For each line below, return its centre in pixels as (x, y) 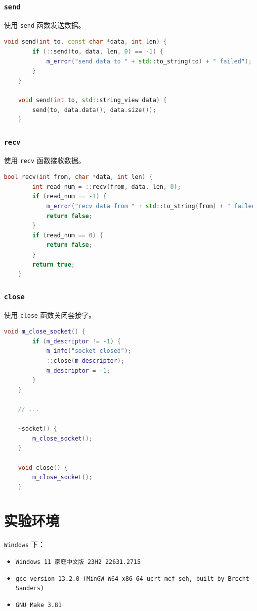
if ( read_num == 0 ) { (68, 235)
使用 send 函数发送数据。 (44, 25)
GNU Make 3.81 (39, 605)
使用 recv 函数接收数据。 (44, 160)
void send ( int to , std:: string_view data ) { (92, 100)
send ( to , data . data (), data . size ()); (94, 110)
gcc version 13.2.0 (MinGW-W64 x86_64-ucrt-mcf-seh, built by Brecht (132, 579)
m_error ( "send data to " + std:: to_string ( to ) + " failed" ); (149, 61)
